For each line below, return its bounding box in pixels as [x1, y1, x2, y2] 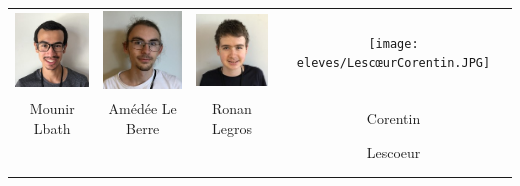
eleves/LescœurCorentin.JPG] [296, 56, 491, 71]
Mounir [29, 98, 75, 119]
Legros [211, 117, 252, 138]
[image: [368, 36, 419, 51]
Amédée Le [108, 98, 177, 119]
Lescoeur [366, 142, 421, 163]
